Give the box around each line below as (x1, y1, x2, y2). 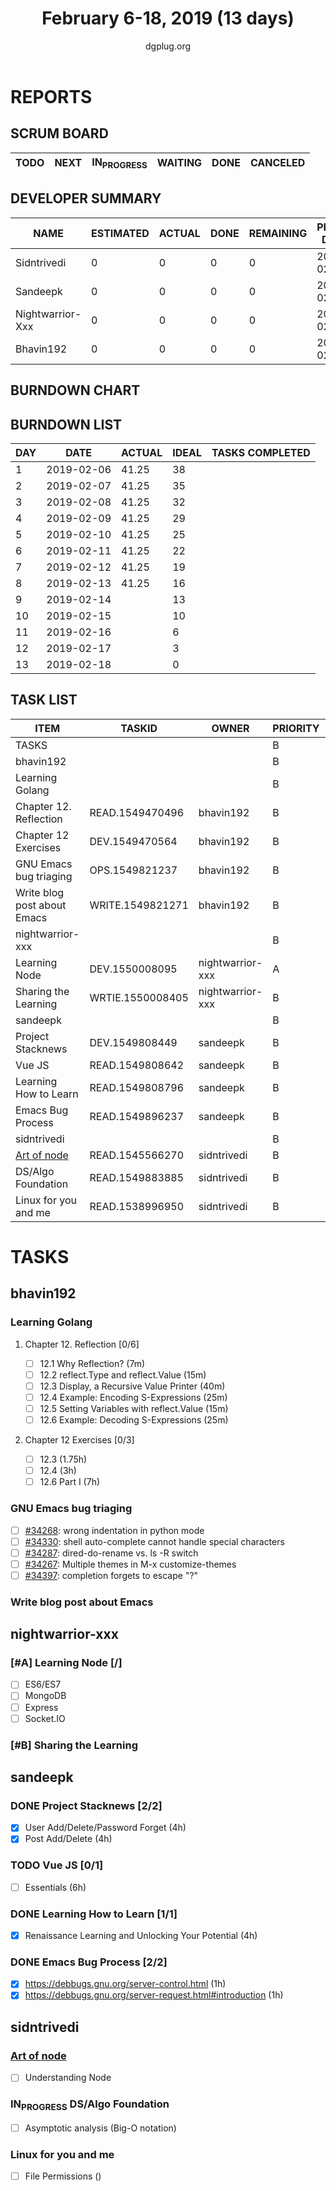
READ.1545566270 (89, 1148, 185, 1162)
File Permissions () (24, 2170, 102, 2182)
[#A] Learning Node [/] (10, 1656, 123, 1670)
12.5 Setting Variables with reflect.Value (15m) (39, 1402, 229, 1414)
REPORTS (10, 85, 93, 108)
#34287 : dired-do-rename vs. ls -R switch (24, 1547, 199, 1559)
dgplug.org (144, 40, 192, 52)
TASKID (120, 721, 158, 735)
